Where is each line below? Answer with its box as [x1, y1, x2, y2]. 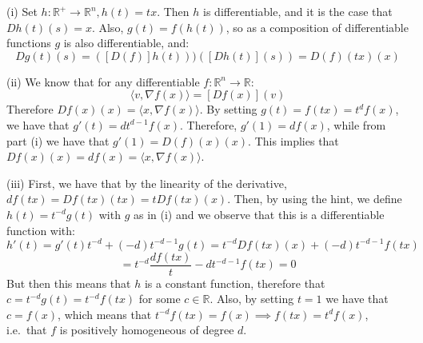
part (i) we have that [6, 132, 110, 149]
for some [138, 290, 181, 307]
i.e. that [6, 321, 47, 338]
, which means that [58, 305, 152, 322]
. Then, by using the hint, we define [227, 190, 402, 207]
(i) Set [6, 3, 38, 19]
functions [6, 34, 51, 51]
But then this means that [6, 274, 131, 291]
